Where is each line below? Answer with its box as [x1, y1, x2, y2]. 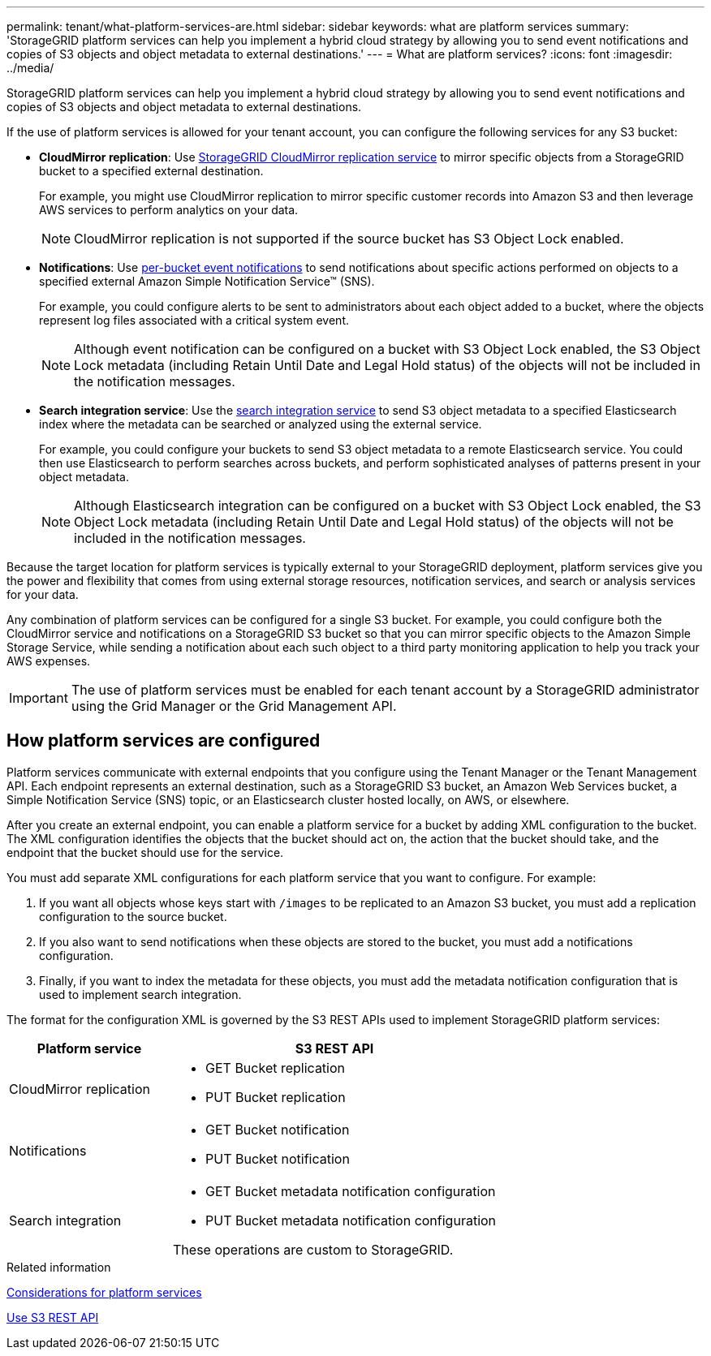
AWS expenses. [6, 654, 91, 668]
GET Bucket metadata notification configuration [205, 1182, 496, 1199]
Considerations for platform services [6, 1285, 202, 1299]
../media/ [6, 61, 54, 75]
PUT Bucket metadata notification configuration [205, 1212, 497, 1229]
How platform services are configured [6, 730, 321, 751]
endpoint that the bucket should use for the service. [6, 845, 284, 859]
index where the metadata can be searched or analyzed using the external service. [39, 417, 482, 431]
